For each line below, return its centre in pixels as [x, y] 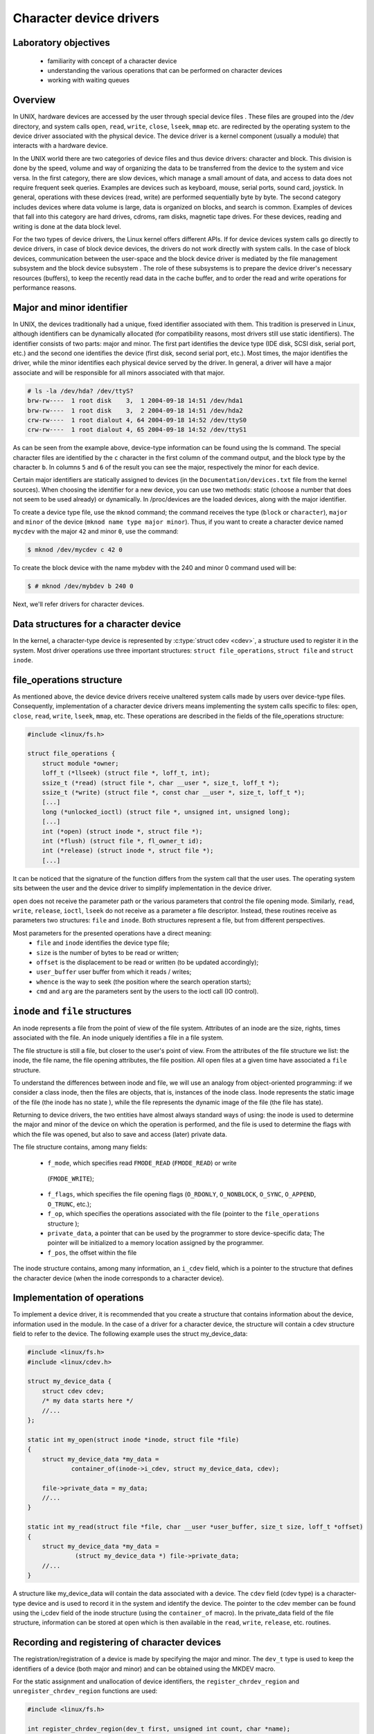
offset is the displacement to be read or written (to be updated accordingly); [148, 962]
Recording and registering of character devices [117, 1643]
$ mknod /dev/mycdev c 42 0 [75, 550]
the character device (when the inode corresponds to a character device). [118, 1278]
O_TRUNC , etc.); [69, 1204]
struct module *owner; [80, 763]
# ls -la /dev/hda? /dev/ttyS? [81, 391]
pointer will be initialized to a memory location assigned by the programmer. [156, 1243]
